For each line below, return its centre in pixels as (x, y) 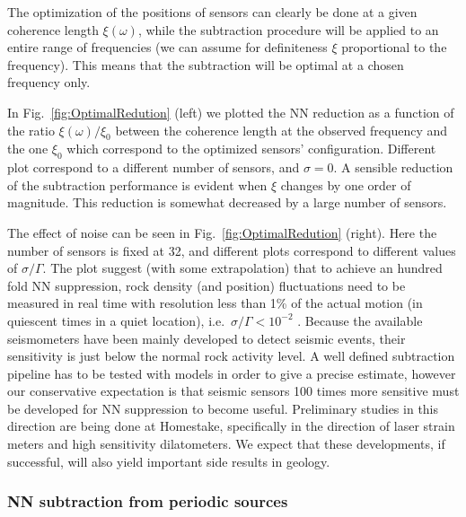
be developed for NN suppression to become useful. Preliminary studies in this (223, 408)
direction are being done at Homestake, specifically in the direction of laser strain (231, 426)
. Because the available (360, 320)
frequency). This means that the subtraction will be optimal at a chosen (206, 64)
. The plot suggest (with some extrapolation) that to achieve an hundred (242, 268)
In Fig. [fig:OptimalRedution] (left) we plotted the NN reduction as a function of (231, 112)
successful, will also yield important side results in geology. (169, 461)
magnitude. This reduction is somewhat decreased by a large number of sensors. (227, 202)
